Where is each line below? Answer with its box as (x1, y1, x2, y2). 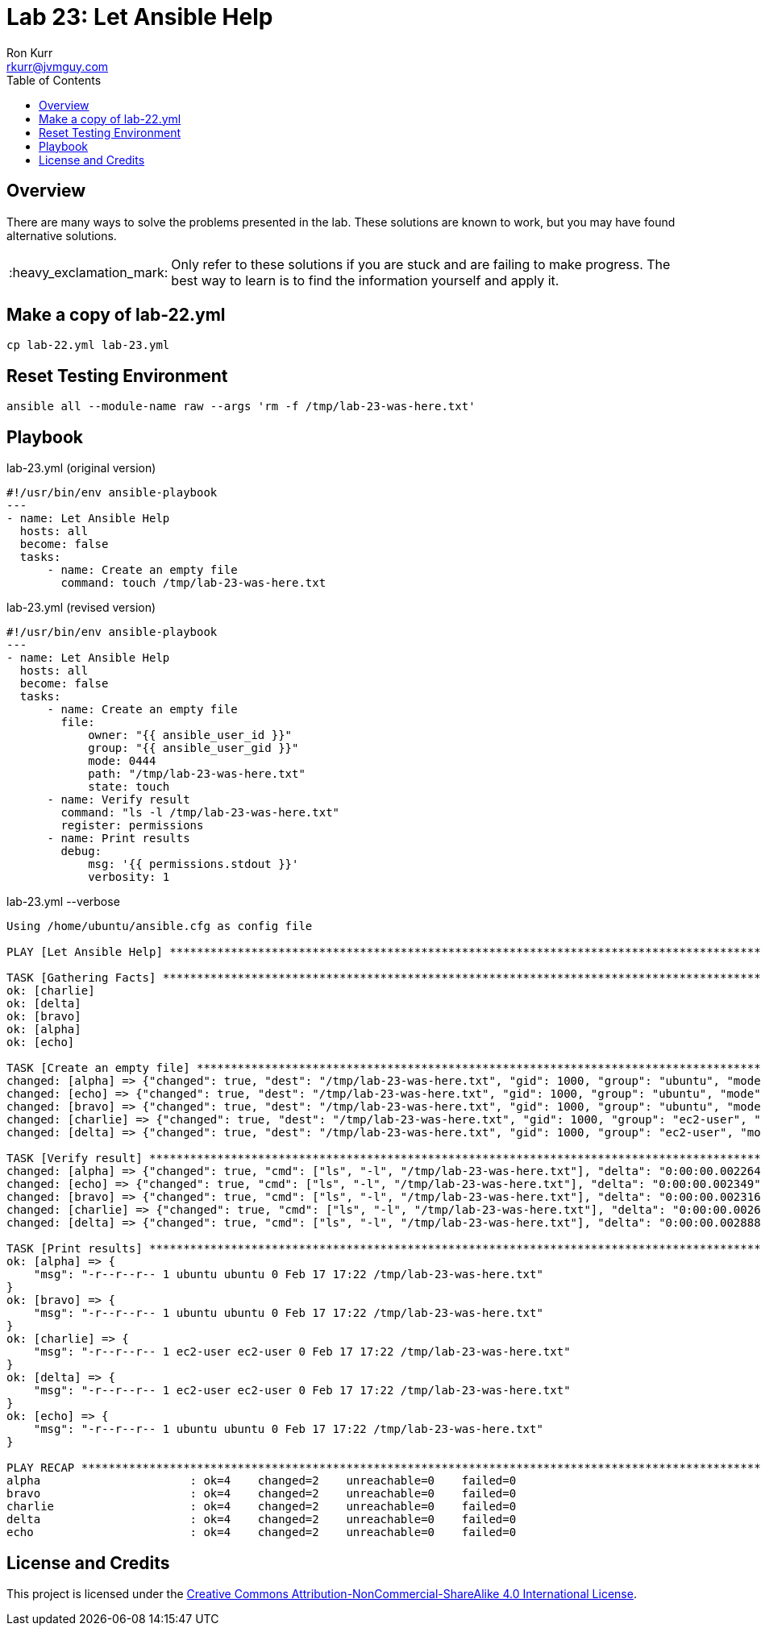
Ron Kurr (6, 45, 53, 60)
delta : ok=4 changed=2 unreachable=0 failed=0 (6, 1513, 517, 1526)
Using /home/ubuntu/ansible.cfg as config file (6, 920, 313, 933)
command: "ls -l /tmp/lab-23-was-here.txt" (60, 806, 340, 820)
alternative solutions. (6, 228, 117, 243)
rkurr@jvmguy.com (6, 59, 109, 73)
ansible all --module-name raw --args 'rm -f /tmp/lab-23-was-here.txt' (6, 400, 476, 413)
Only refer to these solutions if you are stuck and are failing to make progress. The (171, 255, 671, 272)
